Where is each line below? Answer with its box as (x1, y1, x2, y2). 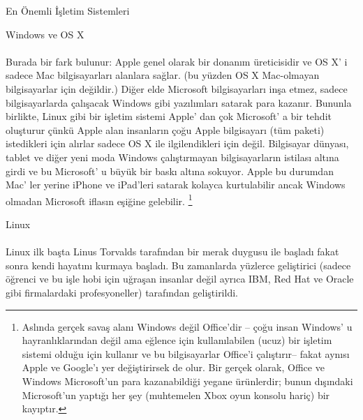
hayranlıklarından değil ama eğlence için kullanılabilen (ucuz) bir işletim (22, 333, 332, 347)
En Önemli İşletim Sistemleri (6, 3, 130, 17)
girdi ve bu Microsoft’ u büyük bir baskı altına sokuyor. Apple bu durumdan (6, 163, 334, 178)
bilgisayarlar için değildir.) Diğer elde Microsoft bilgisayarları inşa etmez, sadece (6, 81, 348, 96)
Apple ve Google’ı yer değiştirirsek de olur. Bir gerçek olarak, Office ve (22, 360, 325, 375)
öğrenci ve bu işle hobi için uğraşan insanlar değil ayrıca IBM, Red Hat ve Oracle (6, 271, 354, 286)
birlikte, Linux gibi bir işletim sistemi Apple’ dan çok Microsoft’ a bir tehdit (6, 109, 332, 123)
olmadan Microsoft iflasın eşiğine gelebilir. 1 (6, 191, 193, 208)
